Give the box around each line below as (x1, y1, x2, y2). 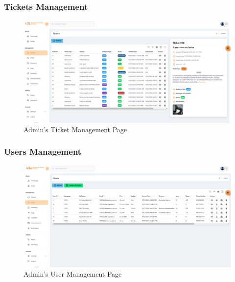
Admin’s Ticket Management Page (23, 124, 127, 135)
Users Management (4, 145, 82, 157)
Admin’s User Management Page (23, 269, 122, 279)
